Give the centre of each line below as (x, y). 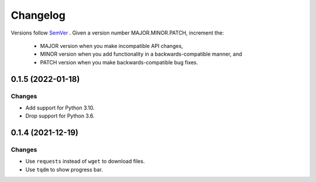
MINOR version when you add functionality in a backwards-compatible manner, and (141, 54)
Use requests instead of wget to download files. (85, 162)
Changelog (38, 15)
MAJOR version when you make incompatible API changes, (112, 46)
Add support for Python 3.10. (60, 108)
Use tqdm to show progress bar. (64, 169)
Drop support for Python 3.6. (60, 116)
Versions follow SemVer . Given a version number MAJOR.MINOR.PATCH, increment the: (117, 33)
